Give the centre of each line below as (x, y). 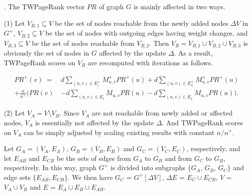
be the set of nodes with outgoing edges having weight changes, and (147, 33)
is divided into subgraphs (148, 167)
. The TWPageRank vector (44, 6)
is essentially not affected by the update (95, 122)
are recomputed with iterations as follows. (150, 62)
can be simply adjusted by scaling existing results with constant (119, 132)
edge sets (17, 177)
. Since (69, 113)
